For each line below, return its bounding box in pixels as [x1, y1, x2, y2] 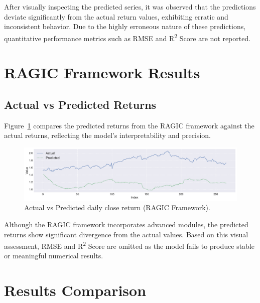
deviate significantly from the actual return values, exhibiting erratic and [4, 11, 228, 22]
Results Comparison [4, 280, 147, 300]
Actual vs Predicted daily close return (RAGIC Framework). [24, 202, 210, 213]
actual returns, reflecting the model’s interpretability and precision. [4, 130, 211, 140]
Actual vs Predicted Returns [4, 96, 157, 112]
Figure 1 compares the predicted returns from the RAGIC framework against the [4, 120, 254, 130]
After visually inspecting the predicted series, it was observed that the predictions [4, 2, 256, 12]
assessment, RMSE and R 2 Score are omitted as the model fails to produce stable [4, 239, 254, 251]
